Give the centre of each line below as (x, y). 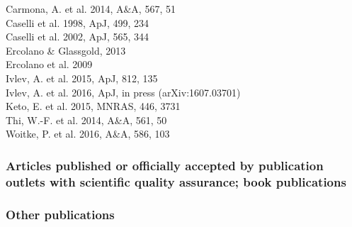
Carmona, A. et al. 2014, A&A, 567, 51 (91, 9)
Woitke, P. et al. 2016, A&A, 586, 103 (88, 134)
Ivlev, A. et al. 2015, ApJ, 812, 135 (82, 78)
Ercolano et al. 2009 (49, 64)
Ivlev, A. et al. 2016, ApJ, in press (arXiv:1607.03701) (123, 92)
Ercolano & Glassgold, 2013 (66, 50)
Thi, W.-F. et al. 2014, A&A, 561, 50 (86, 120)
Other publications (60, 214)
